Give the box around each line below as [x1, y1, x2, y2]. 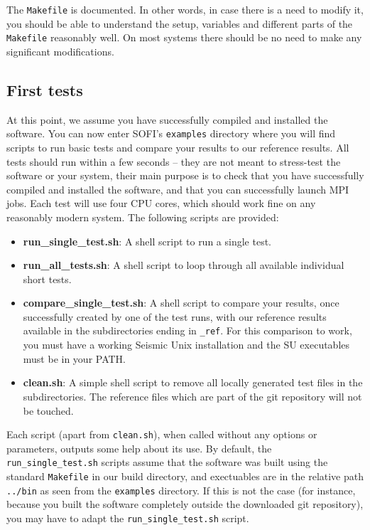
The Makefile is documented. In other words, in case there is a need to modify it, [6, 2, 364, 16]
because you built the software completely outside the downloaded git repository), [6, 497, 364, 512]
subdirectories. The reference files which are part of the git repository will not [23, 388, 362, 403]
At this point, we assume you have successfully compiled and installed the [6, 112, 328, 127]
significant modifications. [6, 43, 114, 58]
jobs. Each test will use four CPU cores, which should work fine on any [6, 196, 316, 211]
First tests [6, 78, 83, 100]
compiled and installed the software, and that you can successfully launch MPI [6, 181, 349, 196]
